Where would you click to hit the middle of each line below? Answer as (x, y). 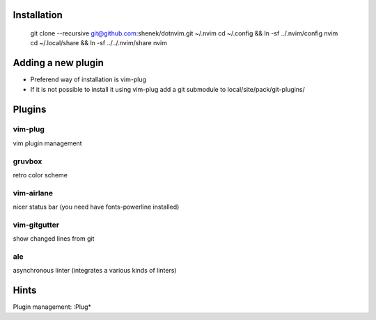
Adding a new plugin (58, 63)
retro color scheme (40, 175)
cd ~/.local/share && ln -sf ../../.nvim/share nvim (99, 43)
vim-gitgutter (36, 225)
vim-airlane (33, 193)
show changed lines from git (54, 239)
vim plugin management (48, 143)
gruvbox (28, 161)
